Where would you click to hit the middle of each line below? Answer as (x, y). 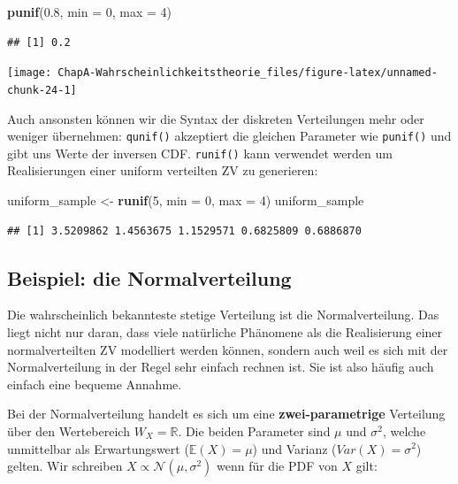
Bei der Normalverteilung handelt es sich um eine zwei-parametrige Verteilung (226, 414)
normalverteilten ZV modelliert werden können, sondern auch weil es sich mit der (228, 349)
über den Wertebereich (69, 430)
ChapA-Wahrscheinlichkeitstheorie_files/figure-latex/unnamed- (248, 73)
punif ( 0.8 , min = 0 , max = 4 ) (90, 12)
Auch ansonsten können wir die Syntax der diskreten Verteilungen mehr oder (216, 118)
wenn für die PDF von (277, 466)
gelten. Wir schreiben (65, 466)
